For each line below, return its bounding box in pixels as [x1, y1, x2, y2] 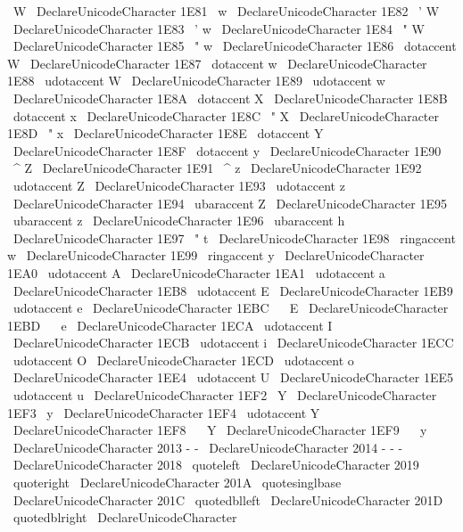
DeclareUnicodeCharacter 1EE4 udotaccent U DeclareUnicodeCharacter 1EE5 [12, 368, 453, 387]
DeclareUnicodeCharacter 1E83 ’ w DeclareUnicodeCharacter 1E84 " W [12, 19, 425, 37]
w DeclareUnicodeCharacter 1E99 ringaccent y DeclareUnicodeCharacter [7, 246, 425, 265]
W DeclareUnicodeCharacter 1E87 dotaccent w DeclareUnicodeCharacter [7, 53, 427, 72]
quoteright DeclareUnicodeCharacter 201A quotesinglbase [12, 473, 342, 492]
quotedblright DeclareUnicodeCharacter [12, 508, 237, 527]
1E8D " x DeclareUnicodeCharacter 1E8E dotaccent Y [7, 124, 324, 143]
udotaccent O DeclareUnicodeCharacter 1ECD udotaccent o [12, 350, 354, 369]
